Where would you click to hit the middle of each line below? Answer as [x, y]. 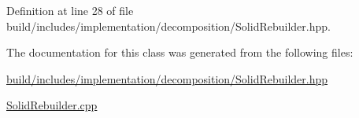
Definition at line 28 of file [70, 10]
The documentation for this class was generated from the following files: [180, 52]
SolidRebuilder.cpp [52, 105]
